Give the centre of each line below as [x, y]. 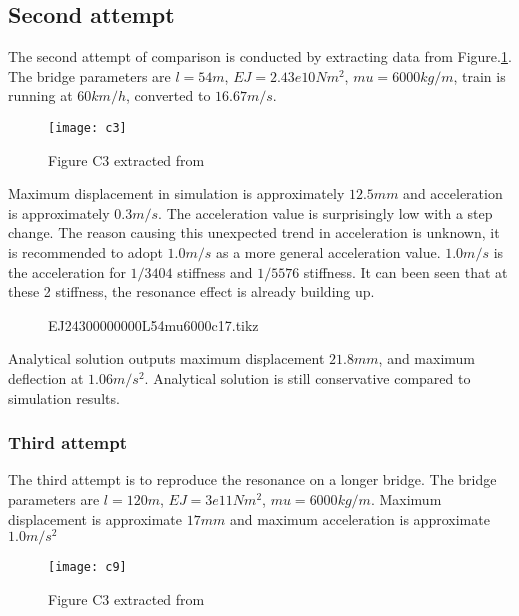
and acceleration [453, 193]
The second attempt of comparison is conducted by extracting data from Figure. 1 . [260, 56]
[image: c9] [87, 567]
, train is [479, 75]
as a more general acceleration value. [328, 252]
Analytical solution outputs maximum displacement [166, 358]
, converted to [168, 95]
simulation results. [64, 397]
